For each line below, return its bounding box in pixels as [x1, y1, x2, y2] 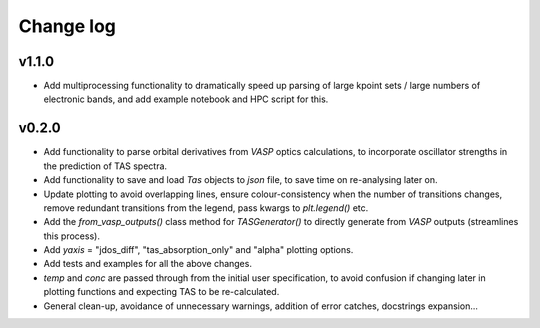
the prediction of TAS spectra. [43, 160, 168, 172]
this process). [43, 230, 100, 242]
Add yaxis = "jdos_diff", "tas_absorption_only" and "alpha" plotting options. [43, 244, 354, 256]
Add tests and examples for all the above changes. [43, 258, 252, 270]
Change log [18, 15, 117, 37]
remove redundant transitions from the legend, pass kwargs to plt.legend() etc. [43, 201, 369, 214]
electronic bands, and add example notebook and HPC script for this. [43, 93, 329, 105]
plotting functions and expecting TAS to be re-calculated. [43, 286, 280, 298]
